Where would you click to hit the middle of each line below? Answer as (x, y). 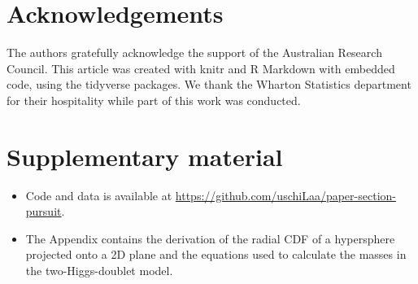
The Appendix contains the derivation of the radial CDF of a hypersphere (210, 238)
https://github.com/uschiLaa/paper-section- (285, 195)
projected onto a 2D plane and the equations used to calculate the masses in (216, 254)
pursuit (44, 211)
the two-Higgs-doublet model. (99, 270)
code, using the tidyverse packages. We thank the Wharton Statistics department (209, 84)
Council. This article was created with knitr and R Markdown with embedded (201, 68)
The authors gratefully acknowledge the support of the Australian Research (194, 52)
